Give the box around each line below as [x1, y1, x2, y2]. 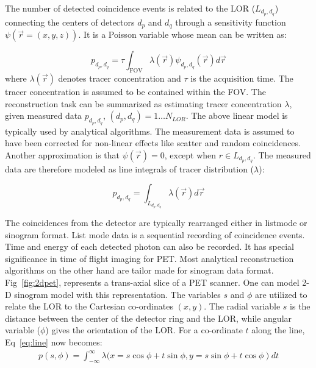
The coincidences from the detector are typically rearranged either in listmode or [5, 216, 307, 229]
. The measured [253, 148, 311, 161]
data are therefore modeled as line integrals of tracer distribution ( [5, 162, 254, 175]
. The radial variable [204, 300, 281, 313]
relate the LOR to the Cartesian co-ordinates [5, 300, 173, 313]
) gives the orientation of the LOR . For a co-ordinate [45, 324, 243, 336]
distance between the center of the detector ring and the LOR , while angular [5, 311, 292, 324]
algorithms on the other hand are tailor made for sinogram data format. [5, 264, 274, 277]
